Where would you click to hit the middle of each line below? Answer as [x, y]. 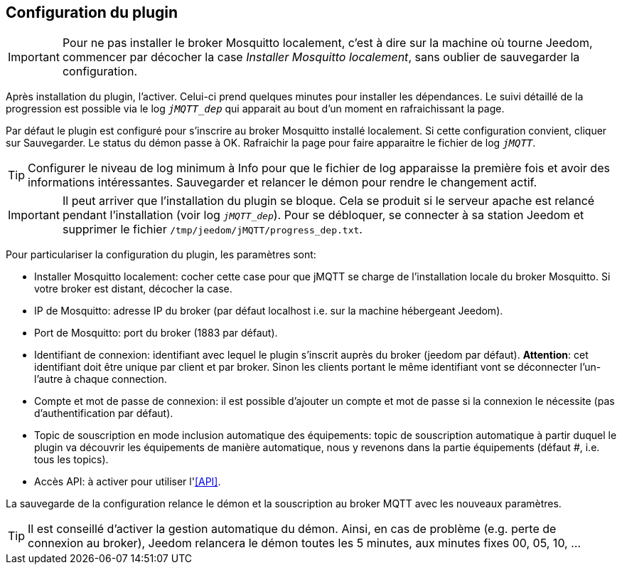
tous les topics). [71, 460]
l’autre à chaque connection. [101, 379]
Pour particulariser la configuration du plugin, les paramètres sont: [161, 255]
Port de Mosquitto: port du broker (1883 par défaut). [156, 333]
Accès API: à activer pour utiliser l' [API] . [128, 482]
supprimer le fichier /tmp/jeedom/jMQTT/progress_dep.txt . [212, 229]
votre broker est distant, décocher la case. [133, 289]
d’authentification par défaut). [104, 413]
